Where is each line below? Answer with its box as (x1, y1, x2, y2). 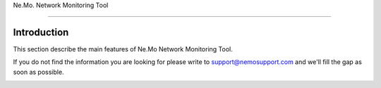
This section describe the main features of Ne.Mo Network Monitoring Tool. (13, 44, 233, 53)
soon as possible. (13, 68, 64, 76)
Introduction (13, 26, 69, 38)
